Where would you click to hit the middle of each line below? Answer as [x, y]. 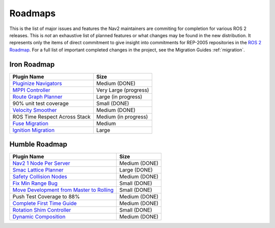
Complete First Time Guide [45, 204]
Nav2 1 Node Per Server [41, 163]
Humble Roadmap [38, 144]
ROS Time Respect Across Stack [52, 117]
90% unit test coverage [40, 103]
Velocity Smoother [35, 110]
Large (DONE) [136, 170]
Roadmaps [33, 13]
